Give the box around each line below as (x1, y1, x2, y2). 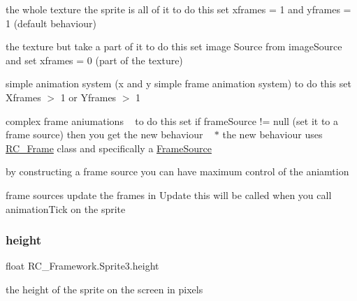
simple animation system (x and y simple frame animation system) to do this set (6, 76, 351, 91)
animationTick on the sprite (6, 201, 126, 216)
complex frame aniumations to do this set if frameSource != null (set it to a (6, 113, 339, 128)
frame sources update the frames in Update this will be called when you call (6, 187, 332, 202)
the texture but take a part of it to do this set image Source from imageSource (6, 39, 342, 54)
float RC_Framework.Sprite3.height (6, 258, 159, 273)
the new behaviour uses (222, 127, 323, 142)
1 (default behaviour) (6, 15, 96, 30)
